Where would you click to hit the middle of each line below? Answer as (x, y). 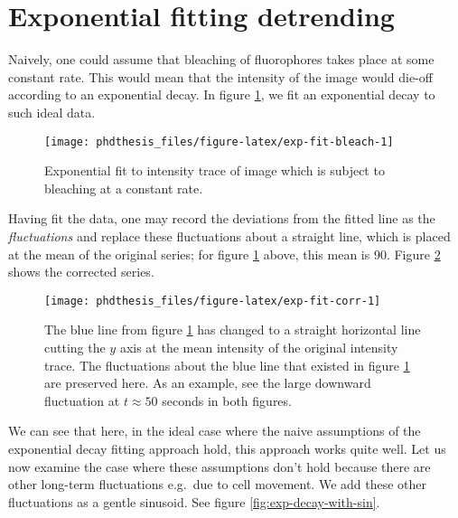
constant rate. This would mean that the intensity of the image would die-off (221, 76)
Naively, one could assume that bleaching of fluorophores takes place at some (221, 59)
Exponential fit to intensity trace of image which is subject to (215, 170)
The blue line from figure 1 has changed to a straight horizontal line (233, 330)
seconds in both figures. (227, 400)
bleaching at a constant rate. (124, 188)
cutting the (75, 347)
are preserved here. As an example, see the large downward (208, 383)
